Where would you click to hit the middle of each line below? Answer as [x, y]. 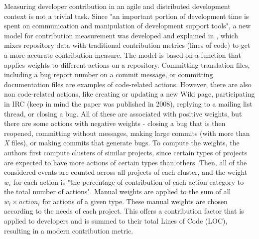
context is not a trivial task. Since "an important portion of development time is [127, 16]
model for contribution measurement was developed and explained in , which [121, 35]
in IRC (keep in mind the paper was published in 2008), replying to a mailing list [128, 103]
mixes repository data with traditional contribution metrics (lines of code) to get [127, 45]
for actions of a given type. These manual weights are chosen [135, 201]
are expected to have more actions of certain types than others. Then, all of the [126, 162]
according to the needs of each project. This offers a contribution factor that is [124, 211]
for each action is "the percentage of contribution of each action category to [129, 181]
